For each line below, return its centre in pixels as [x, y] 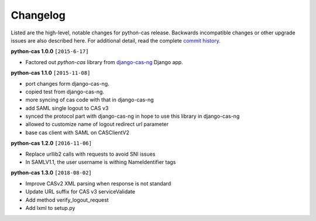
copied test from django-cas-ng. [65, 92]
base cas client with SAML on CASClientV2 [78, 132]
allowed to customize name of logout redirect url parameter [97, 124]
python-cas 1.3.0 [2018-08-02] [51, 173]
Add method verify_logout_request [67, 200]
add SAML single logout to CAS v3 [67, 108]
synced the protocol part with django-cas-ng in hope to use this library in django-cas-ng [133, 116]
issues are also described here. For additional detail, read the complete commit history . [116, 40]
